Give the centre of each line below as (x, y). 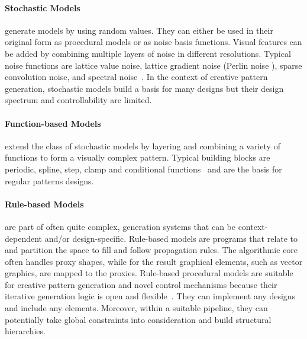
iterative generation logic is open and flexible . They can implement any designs (150, 296)
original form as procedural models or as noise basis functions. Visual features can (153, 42)
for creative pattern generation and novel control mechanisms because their (141, 284)
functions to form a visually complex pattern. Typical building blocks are (138, 157)
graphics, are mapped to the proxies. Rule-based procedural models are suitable (149, 273)
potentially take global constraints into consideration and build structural (138, 319)
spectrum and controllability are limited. (78, 100)
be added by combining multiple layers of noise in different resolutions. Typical (148, 53)
